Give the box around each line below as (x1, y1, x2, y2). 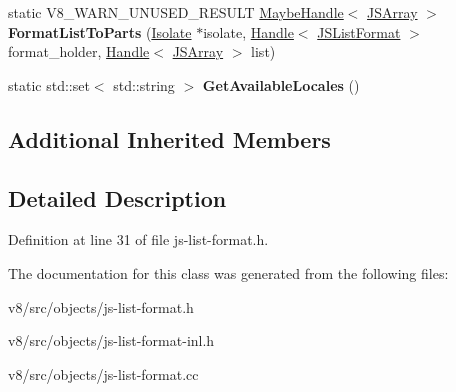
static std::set (8, 74, 90, 95)
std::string (113, 74, 175, 95)
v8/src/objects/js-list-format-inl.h (8, 330, 215, 351)
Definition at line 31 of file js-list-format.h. (8, 229, 269, 250)
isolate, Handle (203, 21, 294, 42)
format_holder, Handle (8, 41, 150, 62)
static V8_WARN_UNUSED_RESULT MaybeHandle (8, 2, 344, 22)
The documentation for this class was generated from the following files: (8, 262, 449, 283)
